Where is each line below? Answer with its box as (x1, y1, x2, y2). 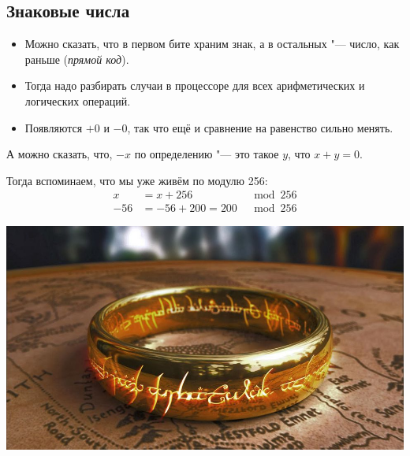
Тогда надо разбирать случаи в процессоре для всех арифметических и (24, 77, 365, 94)
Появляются (24, 119, 83, 135)
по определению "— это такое (134, 146, 279, 162)
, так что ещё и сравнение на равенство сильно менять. (127, 119, 393, 135)
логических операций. (24, 92, 131, 109)
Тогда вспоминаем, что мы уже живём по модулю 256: (6, 172, 268, 188)
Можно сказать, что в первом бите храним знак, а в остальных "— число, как (24, 35, 400, 52)
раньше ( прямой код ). (24, 50, 129, 67)
